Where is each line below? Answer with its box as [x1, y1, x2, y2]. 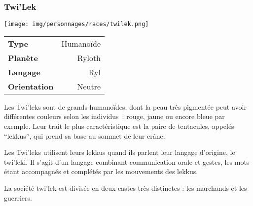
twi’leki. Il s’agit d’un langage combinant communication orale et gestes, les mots [4, 156, 250, 167]
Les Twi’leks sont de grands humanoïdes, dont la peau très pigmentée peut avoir [4, 101, 247, 112]
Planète [8, 52, 38, 63]
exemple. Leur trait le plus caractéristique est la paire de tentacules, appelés [4, 121, 234, 131]
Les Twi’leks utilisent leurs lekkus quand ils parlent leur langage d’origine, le [4, 147, 235, 157]
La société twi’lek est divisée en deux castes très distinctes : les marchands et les [4, 183, 247, 193]
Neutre [77, 80, 101, 92]
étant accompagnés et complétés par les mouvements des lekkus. [4, 166, 198, 177]
